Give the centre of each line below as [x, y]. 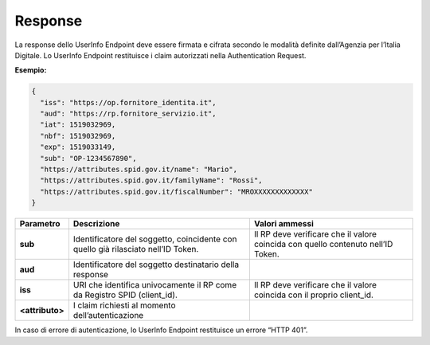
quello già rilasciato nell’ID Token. [136, 249]
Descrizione [96, 224]
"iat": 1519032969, [78, 125]
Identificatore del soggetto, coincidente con [155, 239]
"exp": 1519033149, [78, 147]
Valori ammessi [284, 224]
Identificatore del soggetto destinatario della [156, 265]
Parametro [40, 224]
